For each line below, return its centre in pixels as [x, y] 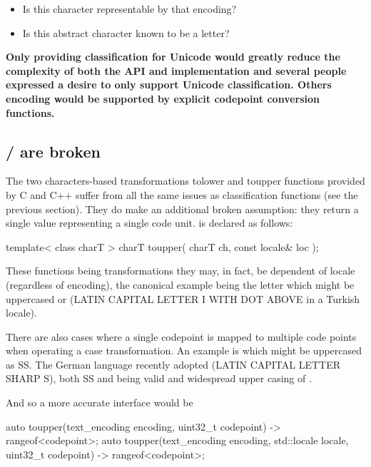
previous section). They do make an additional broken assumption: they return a [182, 209]
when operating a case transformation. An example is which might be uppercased [184, 350]
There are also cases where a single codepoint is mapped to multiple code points [181, 336]
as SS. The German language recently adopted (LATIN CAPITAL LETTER [173, 364]
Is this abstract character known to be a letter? [126, 32]
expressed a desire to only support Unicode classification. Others [169, 84]
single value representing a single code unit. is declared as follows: [149, 223]
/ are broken [53, 151]
